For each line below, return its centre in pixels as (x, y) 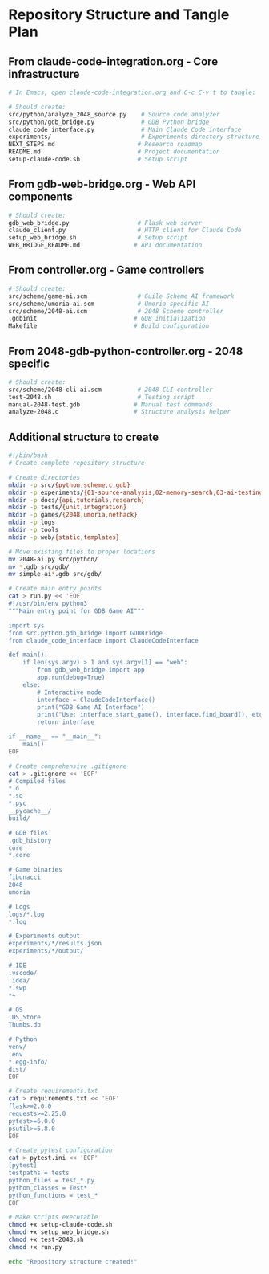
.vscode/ (23, 973)
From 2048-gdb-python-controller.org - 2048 (126, 351)
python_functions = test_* (53, 1195)
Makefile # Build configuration (109, 326)
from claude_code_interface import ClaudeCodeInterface (103, 640)
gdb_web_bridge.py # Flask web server (105, 223)
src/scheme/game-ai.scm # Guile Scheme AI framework (121, 296)
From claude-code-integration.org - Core (113, 61)
